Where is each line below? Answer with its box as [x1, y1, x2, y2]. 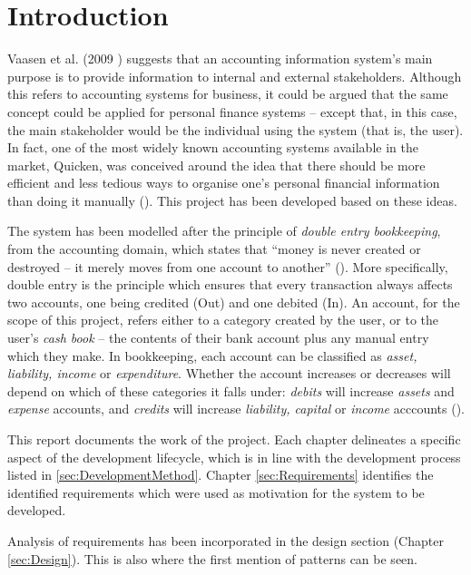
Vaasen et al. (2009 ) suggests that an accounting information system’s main [7, 49, 433, 68]
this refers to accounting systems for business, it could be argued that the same [7, 84, 448, 103]
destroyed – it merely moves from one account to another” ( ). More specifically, [7, 257, 448, 276]
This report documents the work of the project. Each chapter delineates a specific [7, 430, 461, 448]
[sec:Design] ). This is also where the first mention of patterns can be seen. [7, 549, 417, 568]
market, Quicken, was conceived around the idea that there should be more [7, 155, 426, 174]
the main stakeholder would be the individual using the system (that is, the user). [7, 120, 464, 139]
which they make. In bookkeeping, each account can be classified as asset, [7, 346, 417, 365]
